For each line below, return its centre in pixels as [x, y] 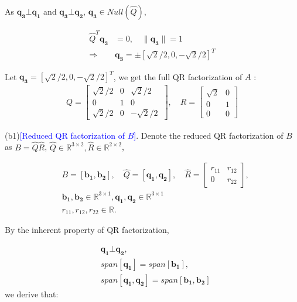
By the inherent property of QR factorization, [87, 230]
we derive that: [32, 294]
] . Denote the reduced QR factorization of [209, 135]
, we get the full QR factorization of [178, 76]
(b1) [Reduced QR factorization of [65, 135]
